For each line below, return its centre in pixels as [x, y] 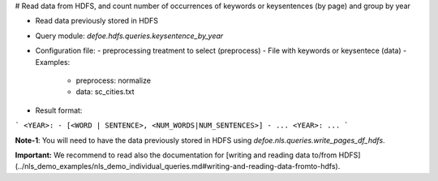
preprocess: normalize [114, 80]
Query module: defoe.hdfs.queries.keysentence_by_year [129, 36]
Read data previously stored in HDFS [97, 21]
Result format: [59, 110]
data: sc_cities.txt [105, 92]
